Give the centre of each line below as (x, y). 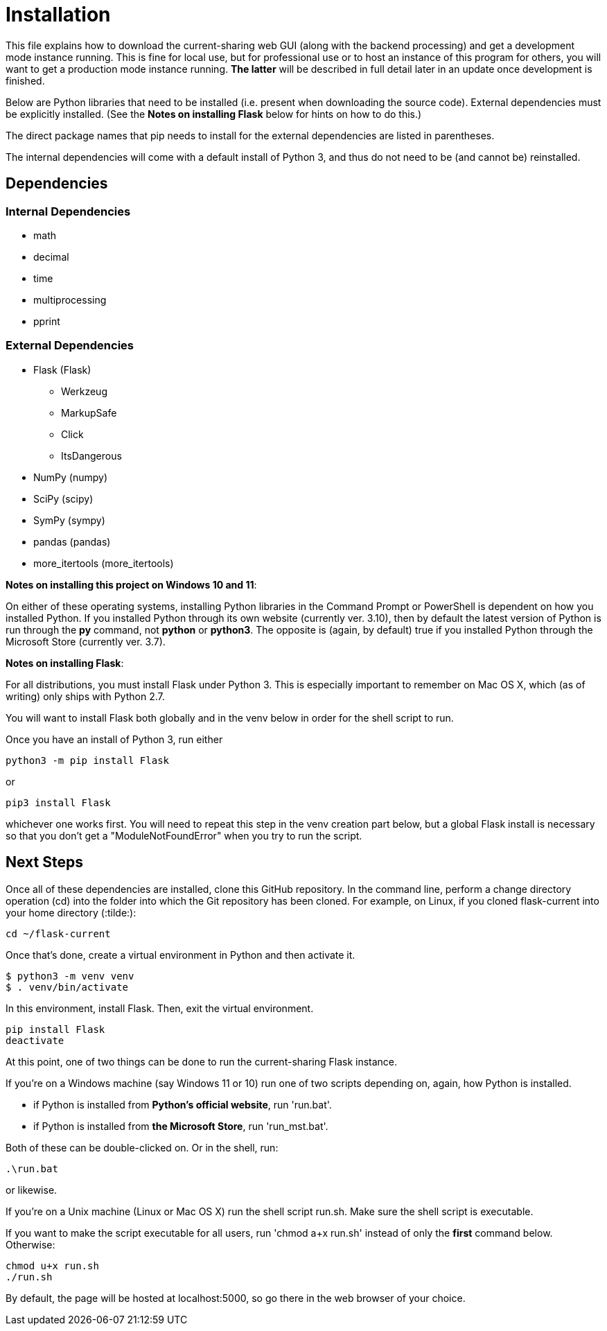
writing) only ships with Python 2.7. (85, 696)
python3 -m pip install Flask (88, 760)
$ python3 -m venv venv (70, 976)
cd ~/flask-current (58, 933)
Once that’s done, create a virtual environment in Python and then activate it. (181, 955)
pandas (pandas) (72, 541)
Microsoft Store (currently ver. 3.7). (86, 641)
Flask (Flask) (62, 369)
